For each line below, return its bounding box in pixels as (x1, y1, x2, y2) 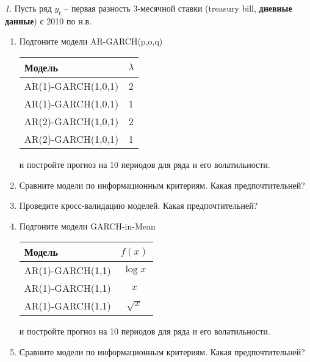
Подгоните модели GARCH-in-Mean (19, 219, 156, 232)
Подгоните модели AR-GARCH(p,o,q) (19, 35, 163, 48)
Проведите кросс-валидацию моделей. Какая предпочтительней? (19, 199, 258, 212)
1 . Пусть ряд (5, 2, 52, 14)
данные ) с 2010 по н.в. (5, 14, 92, 27)
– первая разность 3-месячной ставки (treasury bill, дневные (64, 2, 292, 14)
